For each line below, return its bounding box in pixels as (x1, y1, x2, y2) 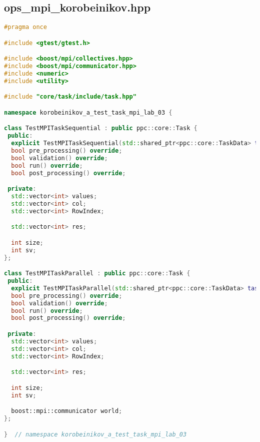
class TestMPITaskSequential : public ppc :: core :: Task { (4, 125, 197, 132)
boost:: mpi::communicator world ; (11, 407, 122, 415)
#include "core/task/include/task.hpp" (4, 93, 136, 101)
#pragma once (4, 24, 47, 31)
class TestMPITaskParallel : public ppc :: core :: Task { (4, 270, 190, 277)
